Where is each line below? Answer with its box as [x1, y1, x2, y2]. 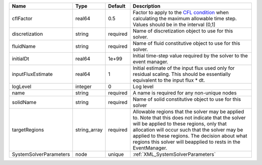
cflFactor [12, 15, 33, 22]
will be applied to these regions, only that [132, 120, 227, 127]
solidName [12, 99, 36, 105]
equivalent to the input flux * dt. [132, 77, 205, 83]
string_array [75, 126, 103, 133]
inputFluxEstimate [12, 71, 53, 77]
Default [108, 3, 126, 9]
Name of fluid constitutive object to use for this [132, 40, 240, 46]
